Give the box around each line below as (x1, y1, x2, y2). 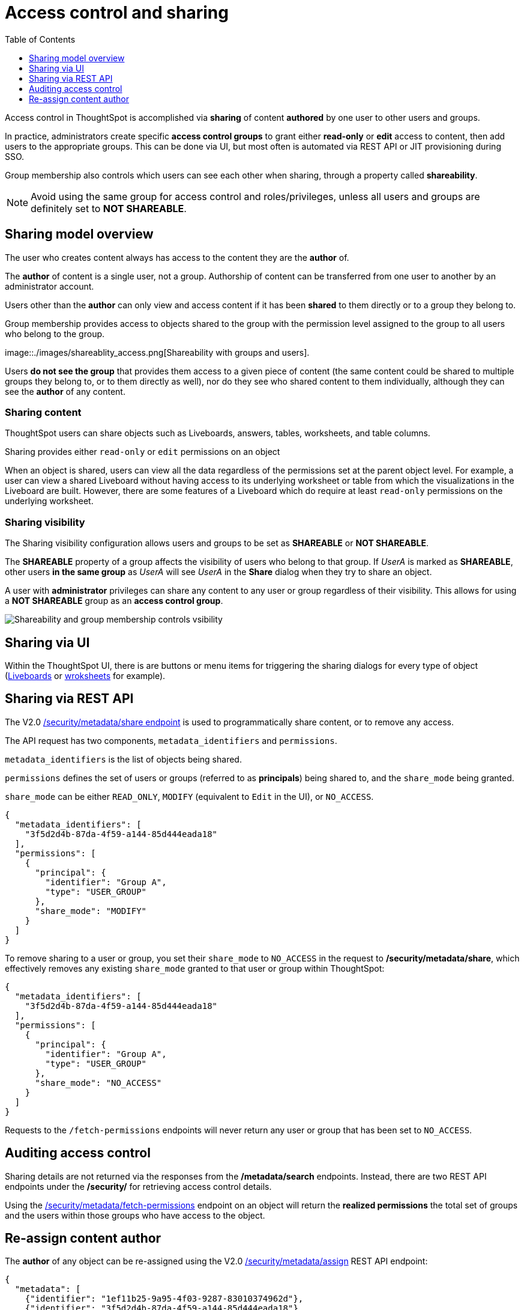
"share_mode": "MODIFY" (35, 906, 147, 916)
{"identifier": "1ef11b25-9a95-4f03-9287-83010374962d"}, (25, 1294, 304, 1304)
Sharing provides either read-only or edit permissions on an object (5, 446, 280, 457)
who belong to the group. (5, 328, 105, 339)
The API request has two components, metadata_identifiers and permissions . (5, 735, 337, 746)
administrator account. (5, 281, 94, 291)
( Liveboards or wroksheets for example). (5, 670, 166, 681)
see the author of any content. (5, 386, 125, 397)
